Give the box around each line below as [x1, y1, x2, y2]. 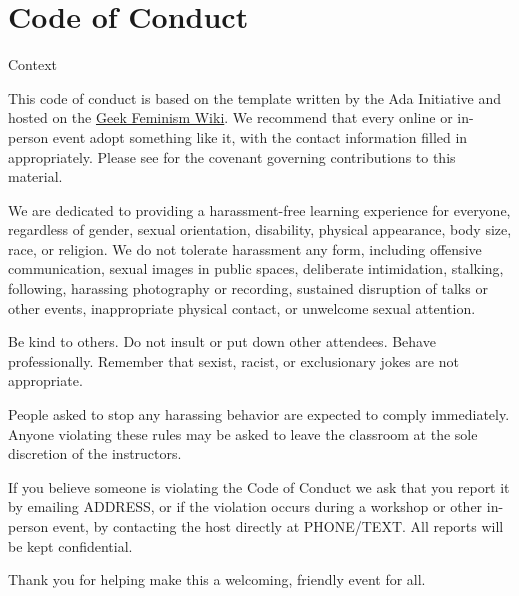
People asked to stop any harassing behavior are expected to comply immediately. [8, 404, 510, 425]
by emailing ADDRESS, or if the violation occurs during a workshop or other [8, 496, 483, 517]
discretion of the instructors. [8, 443, 182, 464]
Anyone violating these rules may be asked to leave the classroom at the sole [8, 423, 478, 444]
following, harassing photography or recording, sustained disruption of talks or [8, 278, 488, 299]
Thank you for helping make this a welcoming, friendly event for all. [8, 569, 426, 590]
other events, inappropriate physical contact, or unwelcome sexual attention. [8, 297, 476, 318]
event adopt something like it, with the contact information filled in [52, 126, 468, 147]
